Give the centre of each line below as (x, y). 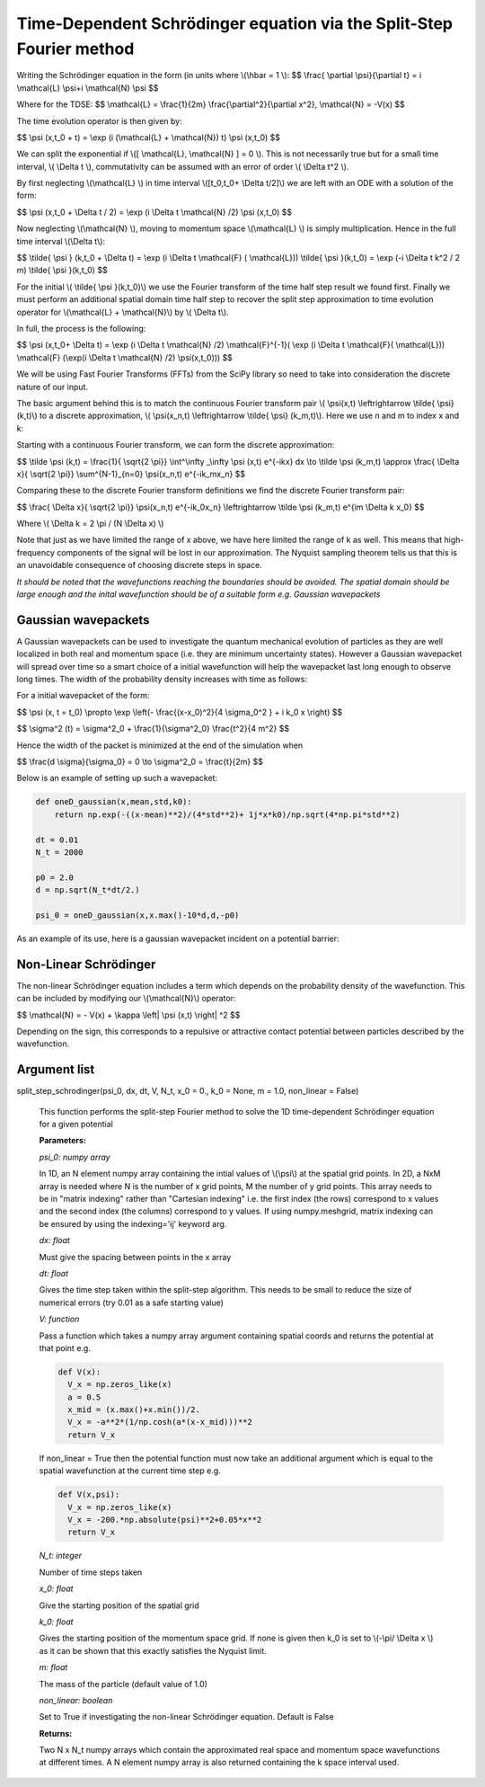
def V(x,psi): (89, 1495)
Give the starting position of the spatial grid (119, 1605)
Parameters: (63, 1141)
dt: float (54, 1273)
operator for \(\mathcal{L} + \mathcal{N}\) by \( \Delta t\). (123, 312)
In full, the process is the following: (81, 328)
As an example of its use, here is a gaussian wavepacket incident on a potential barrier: (178, 938)
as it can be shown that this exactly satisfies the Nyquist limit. (153, 1650)
